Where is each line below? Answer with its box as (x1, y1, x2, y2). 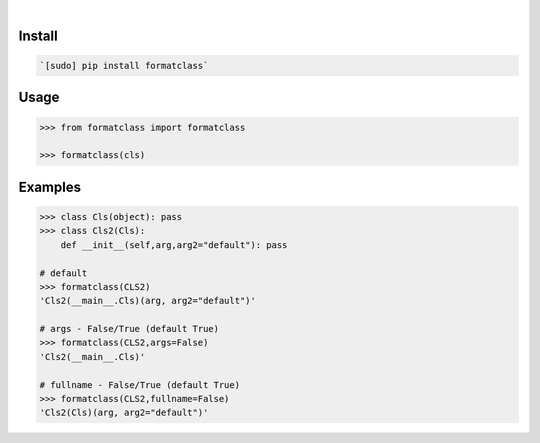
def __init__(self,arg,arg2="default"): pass (60, 239, 288, 250)
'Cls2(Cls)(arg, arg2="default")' (39, 407, 209, 419)
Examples (18, 178, 82, 195)
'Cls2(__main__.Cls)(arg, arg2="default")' (39, 295, 257, 307)
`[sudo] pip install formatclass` (39, 60, 209, 71)
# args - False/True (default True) (39, 323, 220, 335)
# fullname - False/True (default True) (39, 379, 240, 390)
